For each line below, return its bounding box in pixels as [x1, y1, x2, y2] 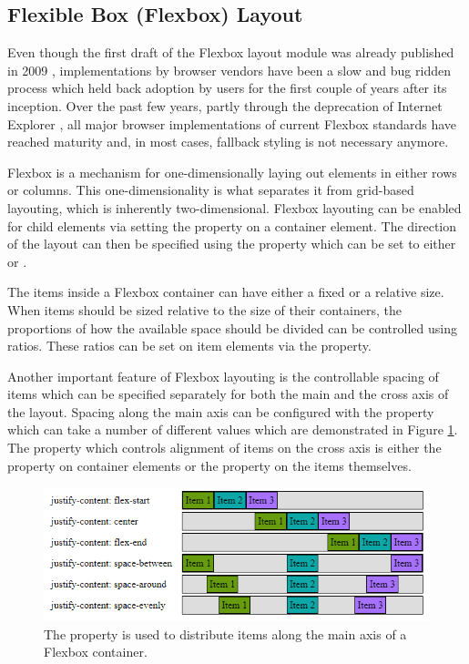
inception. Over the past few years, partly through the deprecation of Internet [7, 96, 443, 115]
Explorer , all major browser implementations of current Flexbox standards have [7, 114, 456, 133]
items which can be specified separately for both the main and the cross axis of [7, 384, 449, 404]
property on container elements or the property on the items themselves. [7, 455, 412, 475]
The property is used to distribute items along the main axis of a [44, 624, 407, 643]
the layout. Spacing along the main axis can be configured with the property [7, 402, 434, 421]
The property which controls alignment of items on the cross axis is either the [7, 438, 442, 457]
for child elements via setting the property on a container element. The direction [7, 216, 457, 235]
